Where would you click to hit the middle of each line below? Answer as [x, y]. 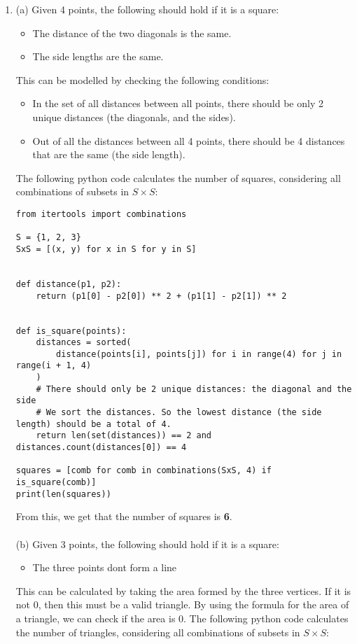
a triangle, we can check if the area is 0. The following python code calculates [182, 618]
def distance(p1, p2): [69, 284]
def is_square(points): [71, 331]
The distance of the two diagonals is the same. [132, 33]
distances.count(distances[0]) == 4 [101, 448]
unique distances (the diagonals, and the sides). [134, 117]
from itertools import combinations [101, 214]
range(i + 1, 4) [54, 366]
